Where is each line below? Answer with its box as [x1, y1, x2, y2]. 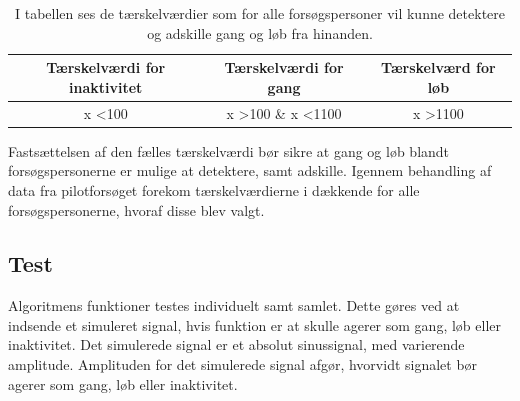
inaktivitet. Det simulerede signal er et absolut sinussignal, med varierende [8, 334, 465, 355]
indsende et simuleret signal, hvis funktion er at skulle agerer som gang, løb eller [8, 314, 501, 335]
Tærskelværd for [381, 57, 496, 78]
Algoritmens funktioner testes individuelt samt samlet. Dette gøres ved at [8, 295, 460, 316]
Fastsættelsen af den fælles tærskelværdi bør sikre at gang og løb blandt [8, 140, 450, 161]
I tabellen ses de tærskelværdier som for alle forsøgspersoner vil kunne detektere [14, 3, 506, 23]
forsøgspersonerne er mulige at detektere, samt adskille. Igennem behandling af [8, 160, 492, 181]
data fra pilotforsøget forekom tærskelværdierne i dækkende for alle [8, 179, 420, 200]
